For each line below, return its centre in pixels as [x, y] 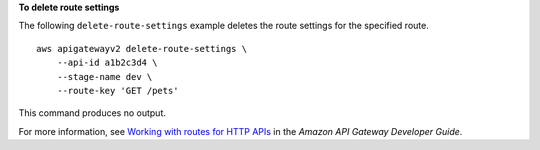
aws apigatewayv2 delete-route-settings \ [142, 48]
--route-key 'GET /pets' [117, 90]
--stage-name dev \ [104, 76]
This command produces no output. [92, 113]
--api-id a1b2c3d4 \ [107, 63]
